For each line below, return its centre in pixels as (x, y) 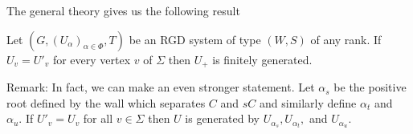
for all (98, 118)
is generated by (222, 118)
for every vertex (92, 59)
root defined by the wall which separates (106, 102)
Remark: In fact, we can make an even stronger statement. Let (161, 87)
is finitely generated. (262, 59)
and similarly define (308, 102)
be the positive (370, 87)
